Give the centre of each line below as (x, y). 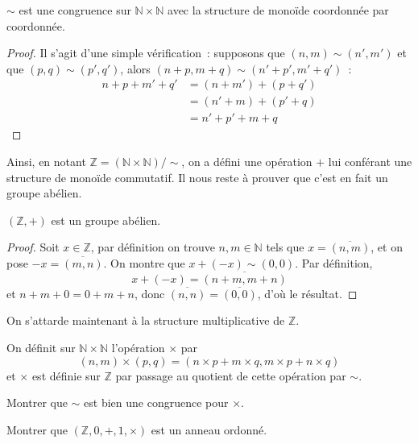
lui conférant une (370, 162)
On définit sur (41, 348)
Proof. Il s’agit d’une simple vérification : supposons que (146, 53)
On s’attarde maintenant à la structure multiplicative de (146, 320)
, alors (135, 68)
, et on (387, 247)
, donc (149, 293)
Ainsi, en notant (46, 162)
